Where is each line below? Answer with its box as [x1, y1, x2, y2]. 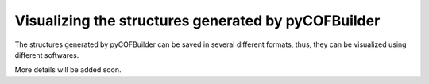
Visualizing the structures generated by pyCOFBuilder [14, 12, 381, 29]
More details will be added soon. [14, 65, 122, 74]
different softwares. [14, 50, 79, 59]
